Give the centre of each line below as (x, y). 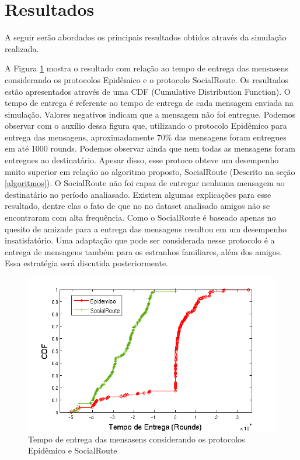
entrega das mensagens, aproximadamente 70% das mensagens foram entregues (146, 137)
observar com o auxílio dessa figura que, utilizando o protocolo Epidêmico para (146, 126)
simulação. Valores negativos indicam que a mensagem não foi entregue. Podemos (150, 114)
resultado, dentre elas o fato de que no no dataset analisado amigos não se (137, 206)
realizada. (22, 48)
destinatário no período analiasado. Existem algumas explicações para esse (138, 194)
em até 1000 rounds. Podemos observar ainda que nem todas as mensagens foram (150, 148)
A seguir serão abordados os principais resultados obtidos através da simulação (146, 37)
